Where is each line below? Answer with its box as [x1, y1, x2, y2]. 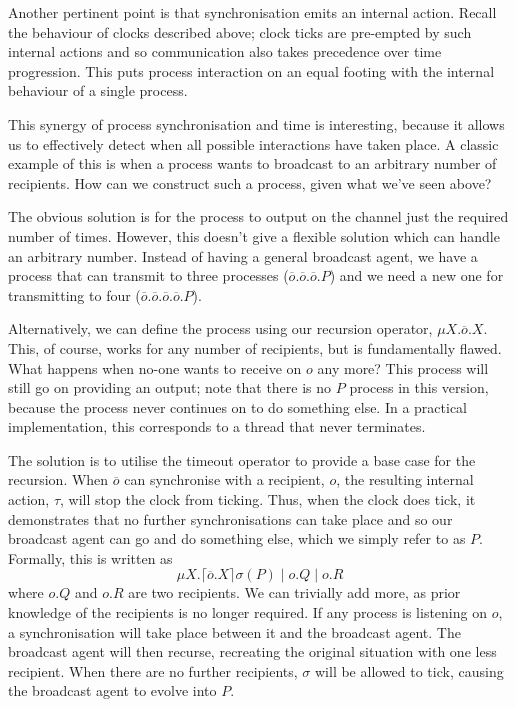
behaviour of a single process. [8, 80, 188, 101]
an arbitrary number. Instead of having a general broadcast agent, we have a [8, 245, 478, 266]
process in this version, [349, 377, 489, 398]
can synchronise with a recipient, [124, 469, 325, 490]
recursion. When [8, 469, 109, 490]
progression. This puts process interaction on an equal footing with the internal [8, 60, 495, 81]
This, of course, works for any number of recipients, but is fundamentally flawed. [8, 337, 502, 358]
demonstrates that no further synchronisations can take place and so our [8, 508, 453, 529]
